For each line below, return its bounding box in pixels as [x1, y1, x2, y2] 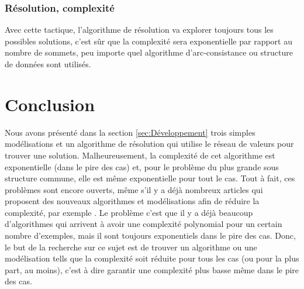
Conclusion [5, 92, 95, 116]
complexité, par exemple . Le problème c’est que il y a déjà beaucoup [5, 206, 253, 218]
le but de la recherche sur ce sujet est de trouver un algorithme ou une [5, 240, 257, 253]
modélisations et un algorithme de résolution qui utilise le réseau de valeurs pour [5, 137, 294, 150]
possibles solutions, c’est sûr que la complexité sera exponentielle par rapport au [5, 35, 292, 47]
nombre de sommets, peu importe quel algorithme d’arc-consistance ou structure [5, 46, 293, 59]
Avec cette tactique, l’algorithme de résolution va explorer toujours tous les [5, 23, 274, 36]
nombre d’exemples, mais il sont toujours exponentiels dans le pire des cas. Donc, [5, 229, 296, 242]
